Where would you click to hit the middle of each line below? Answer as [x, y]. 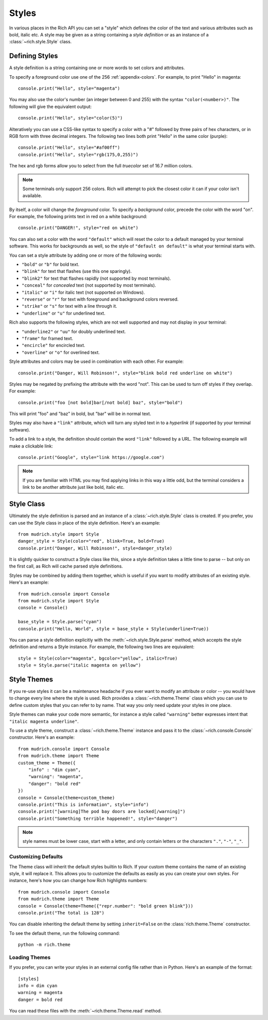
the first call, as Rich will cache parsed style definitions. [66, 566]
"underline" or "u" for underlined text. [64, 313]
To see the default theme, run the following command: [65, 933]
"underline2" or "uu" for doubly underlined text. [74, 332]
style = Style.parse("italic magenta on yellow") [80, 665]
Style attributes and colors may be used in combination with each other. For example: [96, 361]
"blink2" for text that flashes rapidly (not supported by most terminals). [96, 278]
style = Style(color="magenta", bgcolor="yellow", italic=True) [98, 658]
